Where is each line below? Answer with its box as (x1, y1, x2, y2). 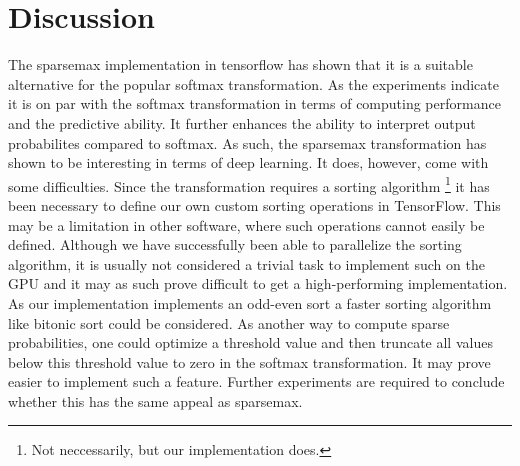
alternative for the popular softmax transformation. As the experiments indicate (8, 73, 499, 94)
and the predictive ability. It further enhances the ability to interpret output (8, 112, 476, 133)
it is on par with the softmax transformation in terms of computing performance (8, 93, 501, 114)
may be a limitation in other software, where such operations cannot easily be (8, 214, 485, 235)
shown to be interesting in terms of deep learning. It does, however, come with (8, 152, 489, 173)
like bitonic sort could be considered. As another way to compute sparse (8, 312, 450, 333)
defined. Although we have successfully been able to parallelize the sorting (8, 234, 462, 255)
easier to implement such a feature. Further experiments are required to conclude (8, 371, 505, 392)
